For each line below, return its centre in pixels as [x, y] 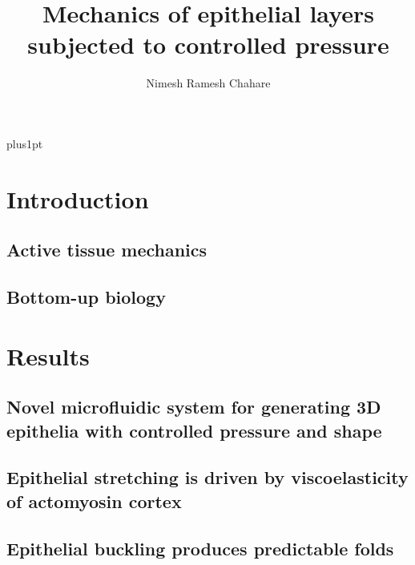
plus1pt [25, 143]
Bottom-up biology [86, 297]
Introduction [78, 198]
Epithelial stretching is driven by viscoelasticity [207, 477]
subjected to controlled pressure [208, 44]
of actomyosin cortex [94, 500]
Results [48, 355]
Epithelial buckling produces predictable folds [200, 548]
